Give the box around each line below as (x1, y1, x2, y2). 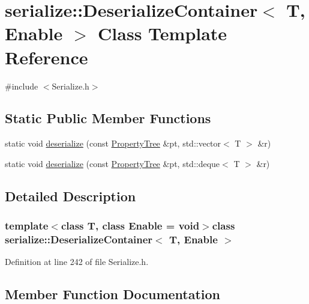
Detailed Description (5, 186, 136, 205)
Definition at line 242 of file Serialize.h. (5, 255, 149, 268)
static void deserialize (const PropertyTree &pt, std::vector (5, 137, 221, 150)
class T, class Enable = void (61, 218, 200, 233)
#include (5, 79, 38, 92)
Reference (5, 44, 88, 69)
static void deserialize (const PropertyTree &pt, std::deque (5, 157, 220, 169)
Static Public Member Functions (5, 109, 211, 127)
